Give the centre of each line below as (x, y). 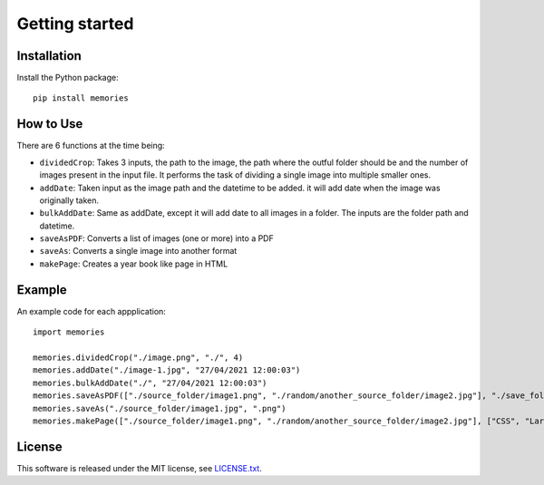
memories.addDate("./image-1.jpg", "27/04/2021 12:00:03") (167, 370)
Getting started (75, 24)
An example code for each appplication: (92, 311)
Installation (49, 56)
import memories (69, 332)
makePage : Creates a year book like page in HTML (134, 264)
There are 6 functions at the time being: (91, 146)
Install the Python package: (68, 78)
